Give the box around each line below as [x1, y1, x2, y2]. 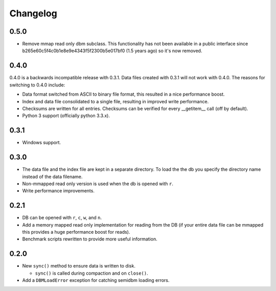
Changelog [9, 8, 57, 19]
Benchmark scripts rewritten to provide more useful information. [22, 236, 158, 242]
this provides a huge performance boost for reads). [22, 229, 130, 235]
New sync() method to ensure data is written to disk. [22, 263, 135, 269]
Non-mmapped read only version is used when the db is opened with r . [22, 181, 174, 187]
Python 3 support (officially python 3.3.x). [22, 113, 110, 119]
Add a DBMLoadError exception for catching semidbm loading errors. [22, 277, 170, 283]
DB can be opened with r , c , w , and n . [22, 215, 102, 221]
